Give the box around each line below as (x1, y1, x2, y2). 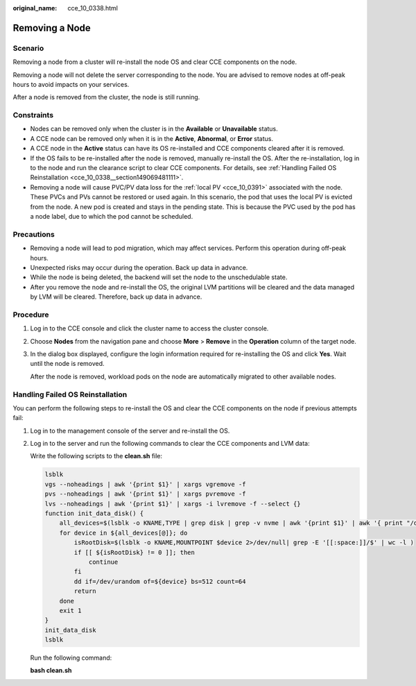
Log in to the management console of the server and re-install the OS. (30, 426, 230, 435)
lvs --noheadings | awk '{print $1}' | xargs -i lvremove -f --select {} (44, 500, 301, 508)
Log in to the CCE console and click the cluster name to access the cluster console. (30, 324, 269, 333)
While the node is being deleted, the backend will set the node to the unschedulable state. (30, 273, 288, 281)
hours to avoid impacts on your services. (12, 80, 130, 88)
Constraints (12, 110, 54, 120)
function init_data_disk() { (44, 510, 144, 517)
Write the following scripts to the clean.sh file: (30, 452, 163, 460)
